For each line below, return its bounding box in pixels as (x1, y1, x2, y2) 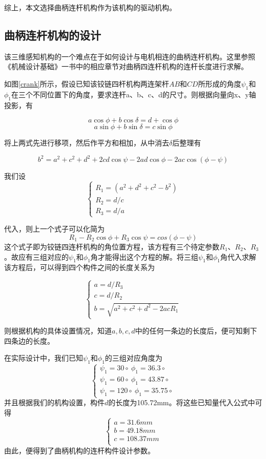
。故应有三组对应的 (4, 251, 69, 262)
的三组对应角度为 (105, 352, 162, 363)
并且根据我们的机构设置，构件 (4, 397, 105, 408)
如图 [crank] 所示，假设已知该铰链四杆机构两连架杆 (4, 78, 169, 89)
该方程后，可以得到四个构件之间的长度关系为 (4, 262, 155, 273)
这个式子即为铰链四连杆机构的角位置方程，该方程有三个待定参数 (4, 241, 219, 252)
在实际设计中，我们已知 (4, 352, 83, 363)
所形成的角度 (198, 78, 241, 89)
